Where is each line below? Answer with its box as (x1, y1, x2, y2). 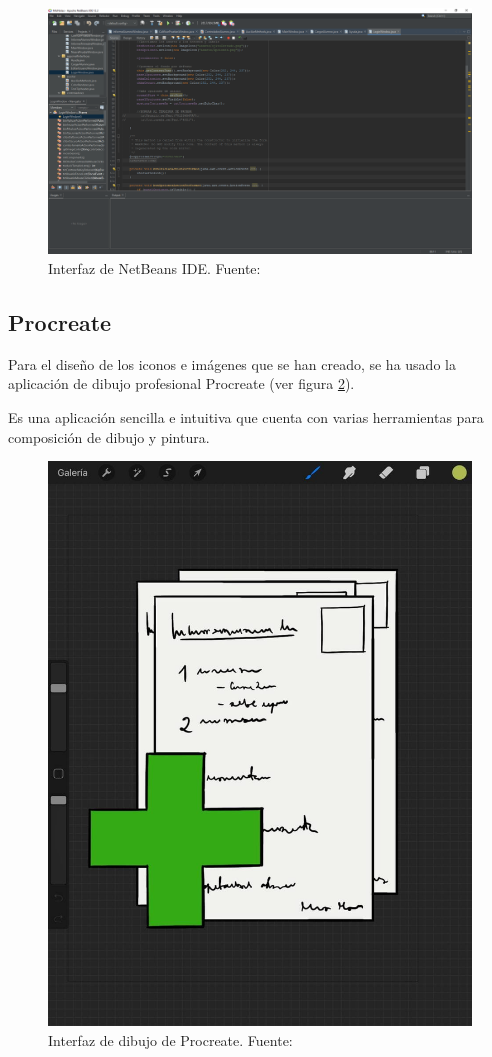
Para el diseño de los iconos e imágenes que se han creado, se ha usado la (8, 353, 456, 374)
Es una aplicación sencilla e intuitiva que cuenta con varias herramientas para (8, 406, 484, 427)
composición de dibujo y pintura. (8, 426, 210, 447)
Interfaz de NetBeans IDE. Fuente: (48, 257, 261, 278)
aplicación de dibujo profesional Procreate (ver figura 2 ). (8, 373, 355, 394)
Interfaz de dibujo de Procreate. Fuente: (48, 1030, 293, 1051)
